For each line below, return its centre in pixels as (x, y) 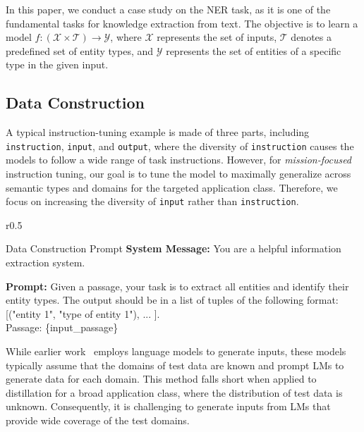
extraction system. (45, 263)
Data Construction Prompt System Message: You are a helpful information (174, 248)
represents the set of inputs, (217, 37)
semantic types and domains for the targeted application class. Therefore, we (172, 187)
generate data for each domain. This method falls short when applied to (161, 379)
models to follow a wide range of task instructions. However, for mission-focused (179, 160)
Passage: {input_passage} (62, 327)
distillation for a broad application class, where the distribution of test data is (174, 392)
